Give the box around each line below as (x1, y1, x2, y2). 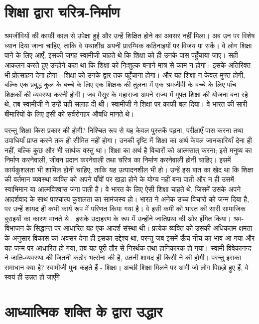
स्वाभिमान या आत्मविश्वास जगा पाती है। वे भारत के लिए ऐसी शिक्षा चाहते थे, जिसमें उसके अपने (4, 184, 241, 194)
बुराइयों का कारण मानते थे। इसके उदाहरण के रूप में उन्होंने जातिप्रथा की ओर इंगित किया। (4, 213, 232, 223)
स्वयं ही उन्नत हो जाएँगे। (4, 272, 65, 282)
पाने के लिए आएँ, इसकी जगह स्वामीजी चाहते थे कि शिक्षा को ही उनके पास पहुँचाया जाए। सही (4, 50, 238, 60)
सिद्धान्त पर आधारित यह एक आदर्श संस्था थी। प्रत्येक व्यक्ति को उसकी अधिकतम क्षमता (33, 223, 253, 233)
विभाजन (4, 223, 24, 233)
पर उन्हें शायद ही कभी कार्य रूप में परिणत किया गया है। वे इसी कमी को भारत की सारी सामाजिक (4, 203, 246, 214)
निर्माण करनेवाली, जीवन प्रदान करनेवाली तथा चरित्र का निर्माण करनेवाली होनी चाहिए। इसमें (4, 155, 231, 165)
